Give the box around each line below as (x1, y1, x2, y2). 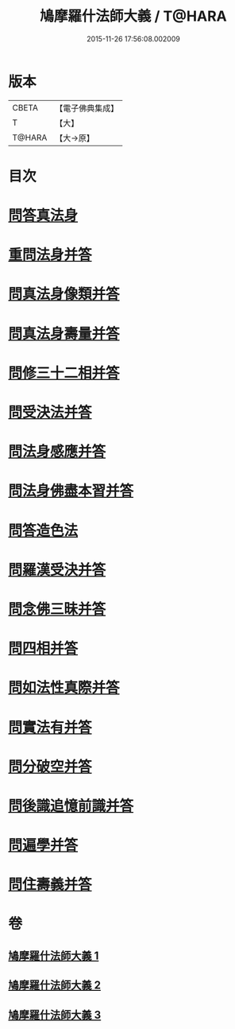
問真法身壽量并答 (8, 324, 121, 343)
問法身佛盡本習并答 (8, 482, 134, 500)
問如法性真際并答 (8, 679, 121, 697)
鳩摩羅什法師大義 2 (8, 979, 102, 992)
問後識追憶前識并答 (8, 797, 134, 815)
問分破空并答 (8, 757, 93, 775)
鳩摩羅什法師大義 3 (8, 1008, 102, 1022)
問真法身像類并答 (8, 285, 121, 303)
